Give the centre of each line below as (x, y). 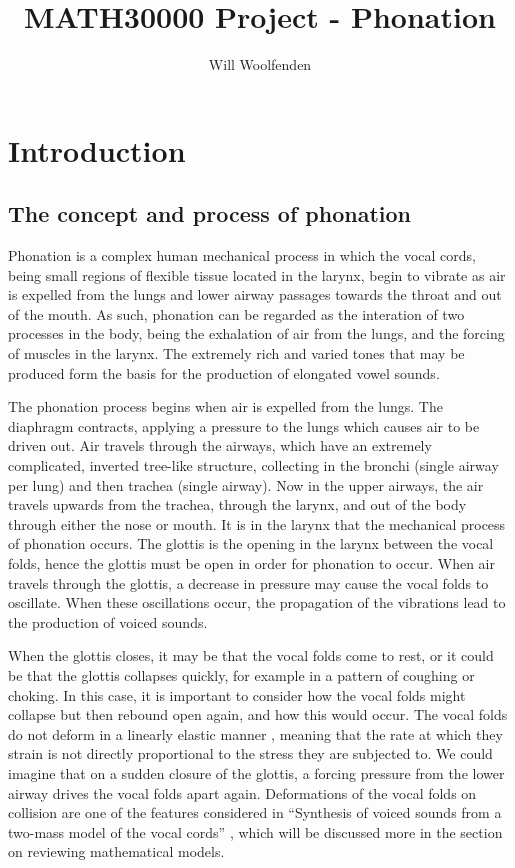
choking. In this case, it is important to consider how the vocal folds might (237, 694)
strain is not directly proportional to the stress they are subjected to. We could (250, 753)
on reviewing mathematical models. (116, 851)
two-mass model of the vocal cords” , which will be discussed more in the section (255, 831)
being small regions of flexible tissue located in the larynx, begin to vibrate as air (257, 274)
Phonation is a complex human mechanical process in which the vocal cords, (242, 255)
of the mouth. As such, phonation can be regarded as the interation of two (236, 313)
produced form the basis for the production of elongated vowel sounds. (224, 372)
